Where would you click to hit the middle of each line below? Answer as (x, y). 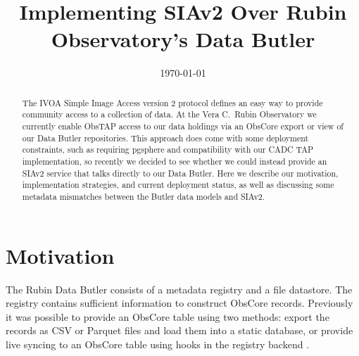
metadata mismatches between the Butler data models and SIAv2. (143, 196)
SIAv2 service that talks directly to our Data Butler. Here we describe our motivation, (180, 173)
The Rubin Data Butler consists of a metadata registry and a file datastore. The (179, 289)
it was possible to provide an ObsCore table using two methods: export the (168, 316)
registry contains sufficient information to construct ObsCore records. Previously (179, 303)
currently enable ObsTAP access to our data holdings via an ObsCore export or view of (183, 126)
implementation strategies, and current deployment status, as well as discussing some (178, 185)
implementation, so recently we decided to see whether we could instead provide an (175, 161)
